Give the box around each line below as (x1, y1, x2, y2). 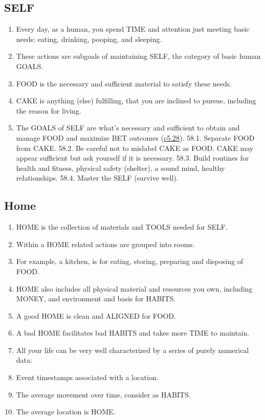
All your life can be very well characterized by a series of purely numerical (16, 344, 249, 355)
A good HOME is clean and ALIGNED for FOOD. (16, 310, 176, 321)
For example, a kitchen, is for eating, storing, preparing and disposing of (16, 256, 244, 267)
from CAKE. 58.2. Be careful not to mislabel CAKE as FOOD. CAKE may (16, 142, 254, 153)
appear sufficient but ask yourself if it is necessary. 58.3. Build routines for (16, 152, 249, 163)
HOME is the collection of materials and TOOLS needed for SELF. (16, 222, 228, 232)
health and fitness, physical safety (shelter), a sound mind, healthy (16, 162, 225, 173)
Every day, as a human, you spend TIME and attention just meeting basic (16, 24, 250, 34)
